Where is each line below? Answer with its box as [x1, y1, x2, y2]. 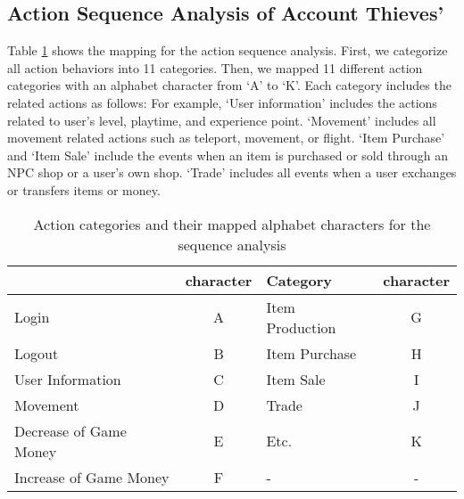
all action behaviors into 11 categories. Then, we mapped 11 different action [7, 58, 423, 77]
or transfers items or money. [7, 180, 161, 199]
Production [266, 316, 336, 338]
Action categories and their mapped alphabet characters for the [33, 213, 431, 234]
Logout [14, 342, 59, 364]
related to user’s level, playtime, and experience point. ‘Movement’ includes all [7, 110, 436, 129]
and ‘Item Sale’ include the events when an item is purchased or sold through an [7, 145, 448, 164]
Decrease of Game [14, 420, 127, 441]
